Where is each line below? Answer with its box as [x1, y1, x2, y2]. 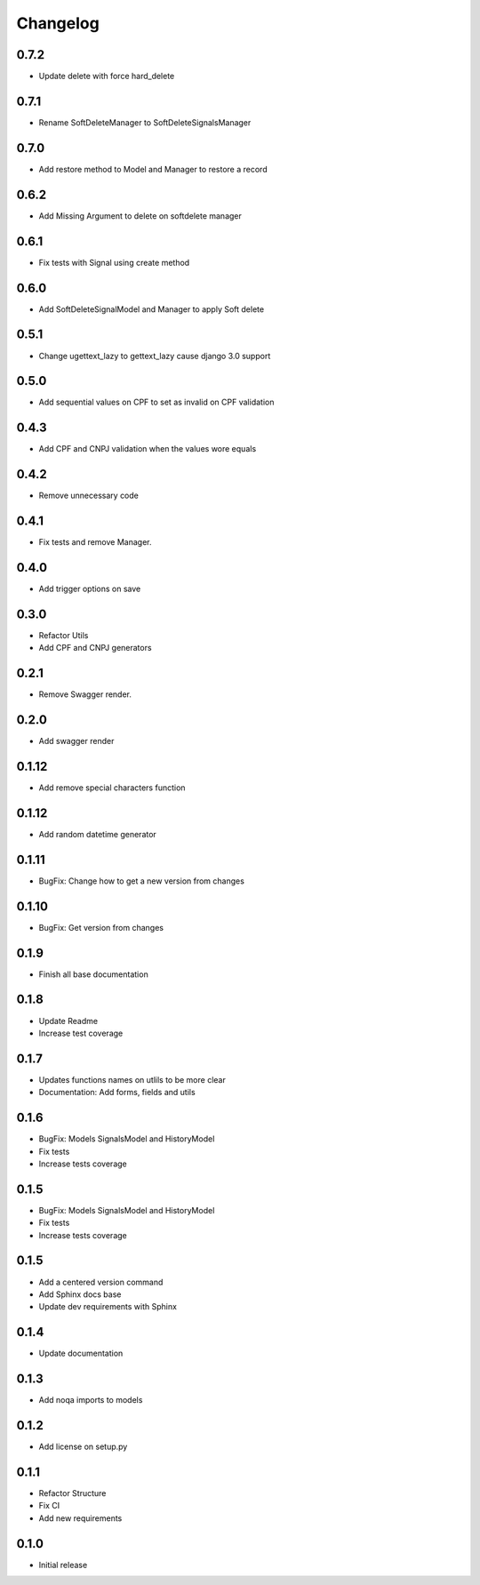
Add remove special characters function [38, 782, 186, 793]
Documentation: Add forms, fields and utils [38, 1087, 196, 1098]
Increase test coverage [38, 1028, 124, 1038]
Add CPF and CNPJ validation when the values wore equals [38, 444, 257, 454]
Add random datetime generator [38, 829, 157, 839]
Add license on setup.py [38, 1441, 128, 1453]
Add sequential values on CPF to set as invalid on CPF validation [38, 396, 275, 408]
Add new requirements [38, 1512, 123, 1524]
